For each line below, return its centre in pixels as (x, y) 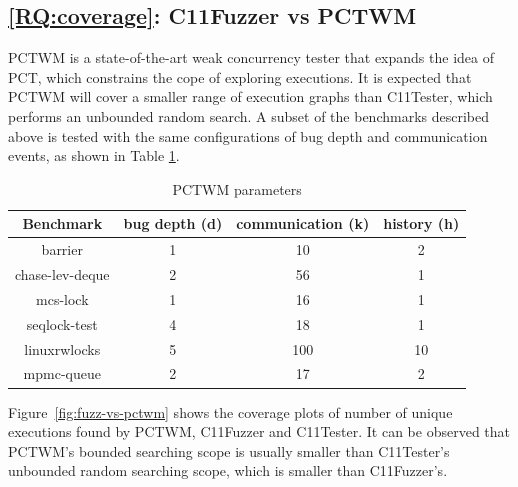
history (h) (421, 223)
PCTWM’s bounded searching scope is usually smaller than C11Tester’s (229, 450)
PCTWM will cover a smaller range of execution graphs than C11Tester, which (250, 96)
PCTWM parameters (237, 188)
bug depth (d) (173, 223)
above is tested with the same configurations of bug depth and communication (248, 135)
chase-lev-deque (62, 274)
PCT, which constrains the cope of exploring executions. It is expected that (240, 76)
